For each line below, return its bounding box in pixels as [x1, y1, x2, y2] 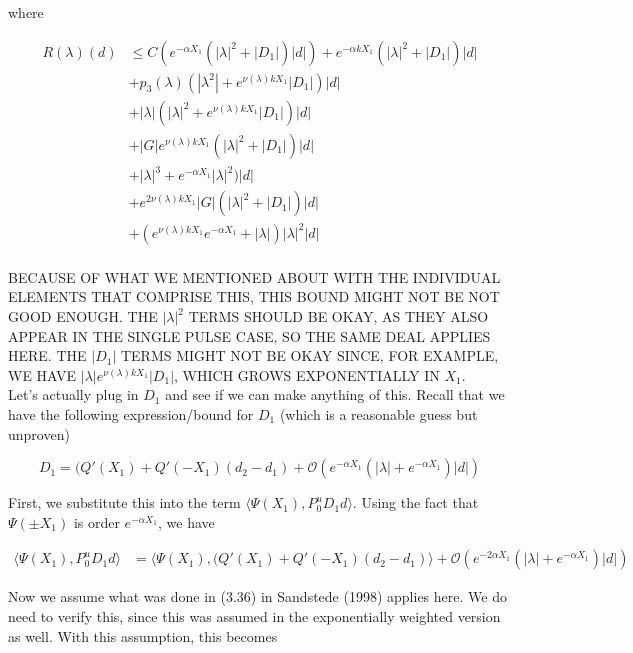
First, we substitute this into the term [8, 492, 241, 513]
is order [73, 511, 120, 532]
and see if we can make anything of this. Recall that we [165, 384, 505, 405]
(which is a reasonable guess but [279, 404, 478, 424]
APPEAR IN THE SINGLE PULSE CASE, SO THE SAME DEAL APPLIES [8, 325, 491, 346]
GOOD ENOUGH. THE [8, 306, 158, 327]
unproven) [8, 423, 70, 444]
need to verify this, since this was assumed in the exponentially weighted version [8, 606, 501, 626]
